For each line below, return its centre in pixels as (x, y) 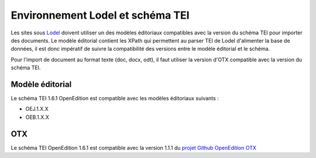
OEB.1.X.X (37, 117)
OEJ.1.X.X (37, 109)
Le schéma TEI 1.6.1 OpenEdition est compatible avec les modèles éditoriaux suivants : (115, 99)
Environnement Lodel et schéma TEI (100, 15)
